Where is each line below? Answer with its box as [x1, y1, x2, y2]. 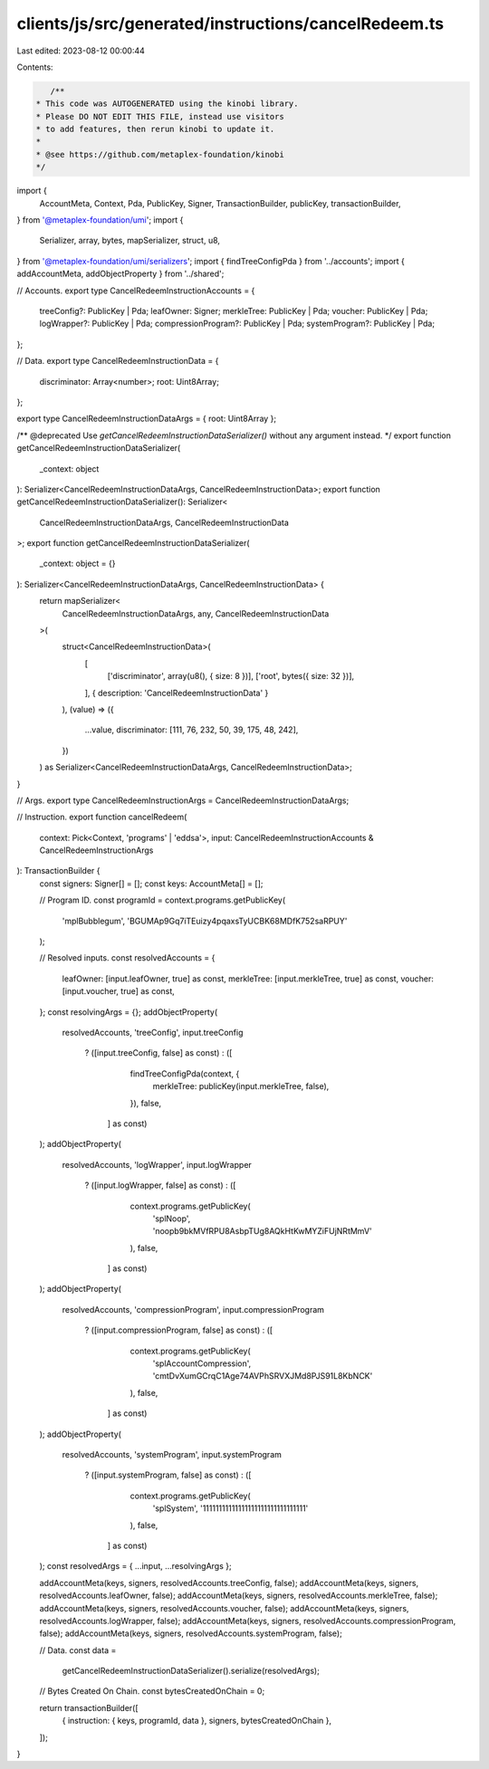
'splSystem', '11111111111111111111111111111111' [152, 1503, 309, 1514]
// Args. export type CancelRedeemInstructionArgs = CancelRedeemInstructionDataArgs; [16, 795, 350, 806]
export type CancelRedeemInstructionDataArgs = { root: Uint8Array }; [16, 413, 277, 425]
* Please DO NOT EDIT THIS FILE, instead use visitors [35, 111, 284, 121]
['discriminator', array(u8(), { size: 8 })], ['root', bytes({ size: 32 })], [107, 671, 355, 682]
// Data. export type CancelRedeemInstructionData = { [16, 356, 219, 367]
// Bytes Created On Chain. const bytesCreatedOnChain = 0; [39, 1686, 265, 1697]
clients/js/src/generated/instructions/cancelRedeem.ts [16, 14, 444, 33]
